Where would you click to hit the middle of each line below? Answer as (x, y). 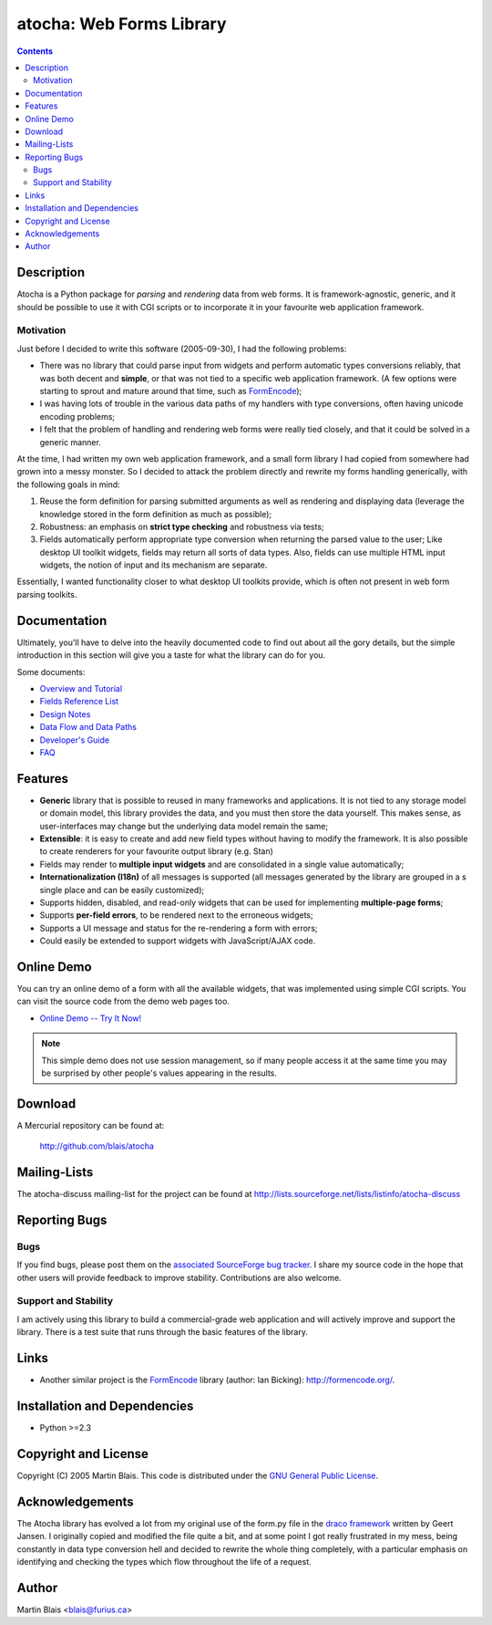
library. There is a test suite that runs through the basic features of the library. (163, 1332)
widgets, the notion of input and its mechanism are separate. (154, 565)
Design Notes (65, 714)
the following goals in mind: (68, 484)
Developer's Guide (74, 740)
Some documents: (51, 672)
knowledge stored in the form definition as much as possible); (156, 514)
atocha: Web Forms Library (122, 24)
